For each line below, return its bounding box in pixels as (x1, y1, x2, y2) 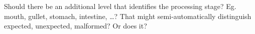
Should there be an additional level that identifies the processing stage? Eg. (4, 1, 236, 11)
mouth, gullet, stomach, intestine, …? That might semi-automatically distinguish (4, 10, 251, 21)
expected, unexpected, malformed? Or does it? (4, 20, 147, 31)
